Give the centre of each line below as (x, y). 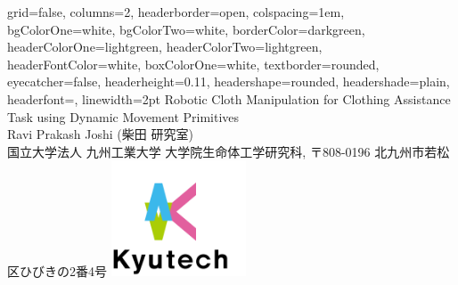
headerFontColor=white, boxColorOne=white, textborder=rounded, (193, 64)
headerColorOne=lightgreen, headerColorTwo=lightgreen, (165, 47)
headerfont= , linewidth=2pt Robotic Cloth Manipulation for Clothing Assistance (229, 98)
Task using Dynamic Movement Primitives (123, 116)
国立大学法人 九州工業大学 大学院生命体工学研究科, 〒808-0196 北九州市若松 (229, 151)
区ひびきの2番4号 (57, 270)
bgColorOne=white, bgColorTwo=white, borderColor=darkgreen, (186, 29)
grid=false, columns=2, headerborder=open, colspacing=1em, (176, 12)
